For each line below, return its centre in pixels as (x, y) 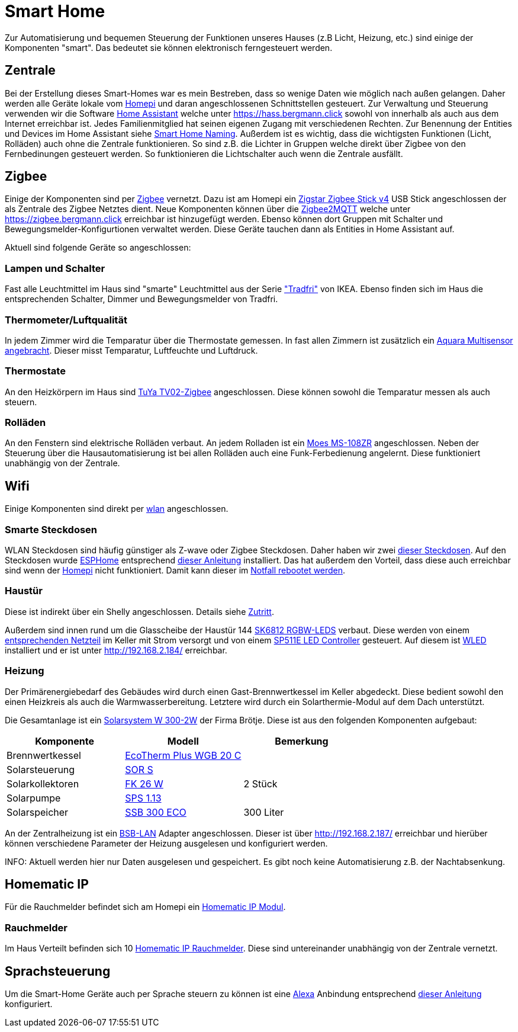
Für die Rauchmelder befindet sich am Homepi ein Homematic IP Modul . (145, 907)
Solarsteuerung (41, 769)
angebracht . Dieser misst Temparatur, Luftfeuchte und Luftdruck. (131, 350)
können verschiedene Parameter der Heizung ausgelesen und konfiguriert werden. (166, 843)
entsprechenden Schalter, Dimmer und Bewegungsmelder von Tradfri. (141, 299)
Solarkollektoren (43, 783)
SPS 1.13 (143, 798)
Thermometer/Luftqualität (66, 320)
